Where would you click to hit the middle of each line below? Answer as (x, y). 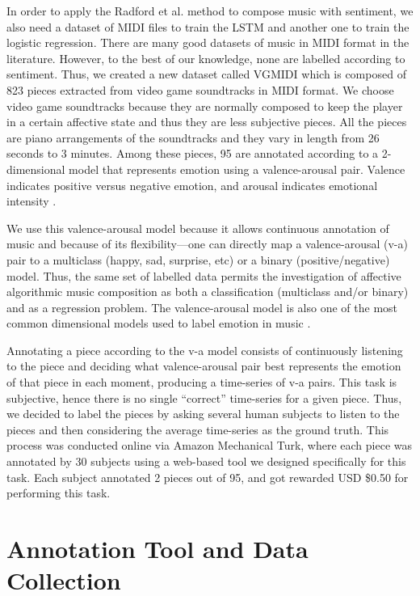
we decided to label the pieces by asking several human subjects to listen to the (203, 414)
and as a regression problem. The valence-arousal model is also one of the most (202, 307)
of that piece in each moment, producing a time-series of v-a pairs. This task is (202, 382)
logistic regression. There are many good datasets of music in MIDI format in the (208, 42)
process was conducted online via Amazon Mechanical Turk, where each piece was (210, 445)
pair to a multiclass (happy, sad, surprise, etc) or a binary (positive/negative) (198, 259)
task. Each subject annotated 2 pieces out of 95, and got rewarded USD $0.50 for (208, 477)
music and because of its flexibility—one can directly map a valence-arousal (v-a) (207, 244)
